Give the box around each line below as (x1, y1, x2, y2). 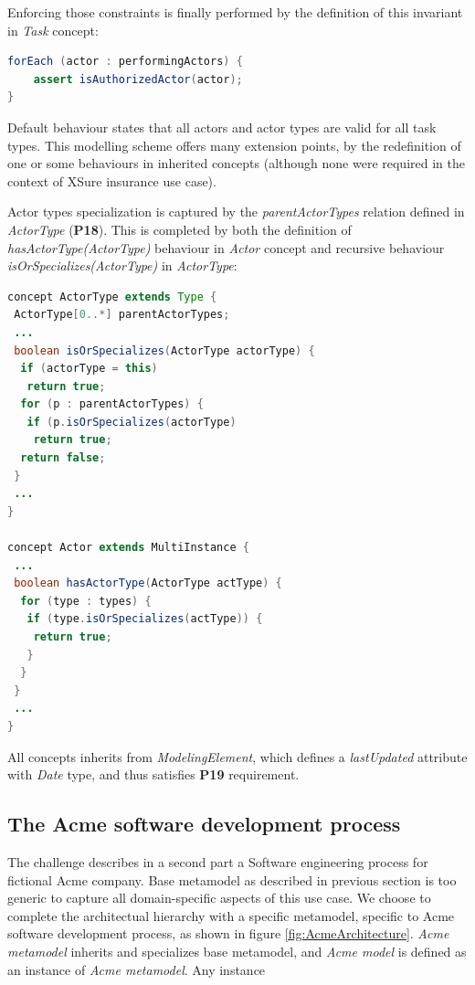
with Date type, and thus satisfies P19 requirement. (7, 765, 300, 784)
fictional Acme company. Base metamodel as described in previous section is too (7, 870, 457, 889)
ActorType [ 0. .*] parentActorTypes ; (14, 308, 230, 322)
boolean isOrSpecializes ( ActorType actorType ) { (14, 344, 315, 357)
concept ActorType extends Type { (7, 290, 217, 303)
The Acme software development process (7, 810, 401, 838)
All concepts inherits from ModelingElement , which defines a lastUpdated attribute (7, 747, 468, 766)
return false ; (20, 451, 106, 465)
